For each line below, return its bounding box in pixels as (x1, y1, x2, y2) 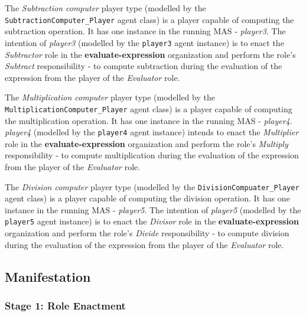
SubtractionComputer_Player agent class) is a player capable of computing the (5, 13, 294, 25)
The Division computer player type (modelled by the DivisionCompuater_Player (5, 180, 300, 193)
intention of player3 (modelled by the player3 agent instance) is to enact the (5, 36, 284, 48)
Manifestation (5, 267, 91, 285)
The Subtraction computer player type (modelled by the (5, 2, 206, 14)
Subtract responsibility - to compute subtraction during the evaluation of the (5, 60, 282, 72)
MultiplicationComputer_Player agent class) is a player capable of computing (5, 102, 292, 115)
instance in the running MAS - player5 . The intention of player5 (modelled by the (5, 203, 301, 216)
